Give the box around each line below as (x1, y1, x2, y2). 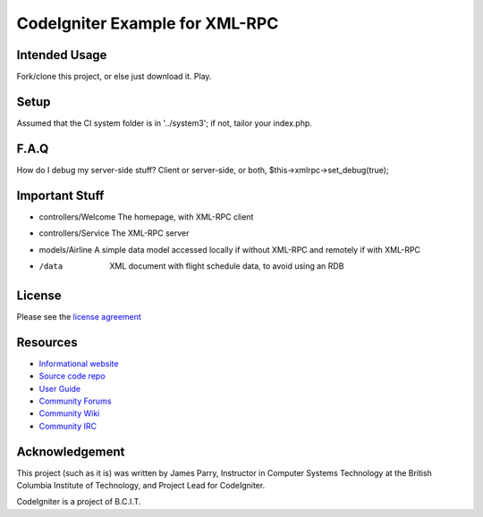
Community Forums (38, 396, 112, 406)
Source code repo (38, 371, 106, 381)
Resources (16, 335, 78, 350)
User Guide (38, 383, 81, 394)
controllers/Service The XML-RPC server (38, 228, 190, 238)
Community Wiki (38, 408, 100, 419)
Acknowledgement (16, 444, 125, 459)
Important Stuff (16, 188, 105, 203)
